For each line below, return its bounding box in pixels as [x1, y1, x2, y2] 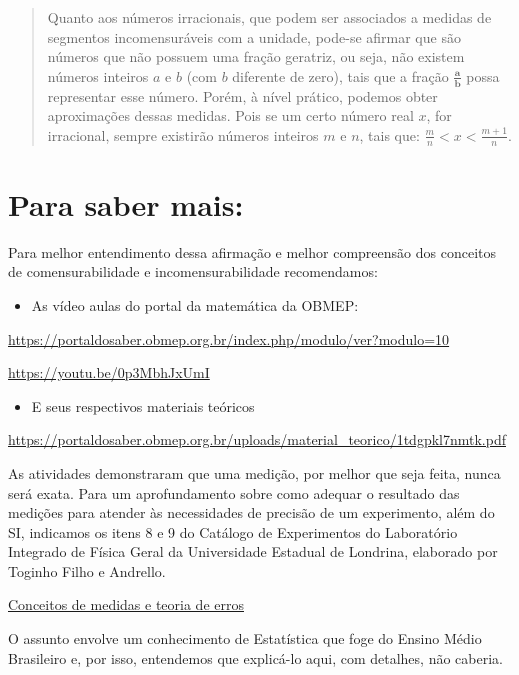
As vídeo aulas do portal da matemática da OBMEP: [31, 294, 359, 315]
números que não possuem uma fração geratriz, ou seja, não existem [47, 46, 465, 67]
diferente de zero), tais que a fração [232, 65, 449, 86]
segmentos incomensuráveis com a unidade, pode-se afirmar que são [47, 26, 461, 47]
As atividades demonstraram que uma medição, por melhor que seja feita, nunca [8, 462, 501, 483]
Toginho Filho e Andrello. [8, 560, 166, 581]
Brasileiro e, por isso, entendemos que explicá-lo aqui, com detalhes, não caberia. [8, 647, 503, 668]
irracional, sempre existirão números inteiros [47, 124, 319, 145]
